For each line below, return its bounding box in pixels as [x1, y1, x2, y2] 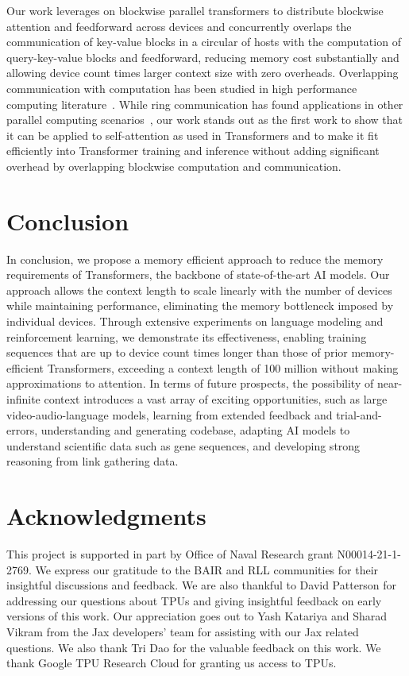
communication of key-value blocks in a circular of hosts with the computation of [6, 33, 401, 50]
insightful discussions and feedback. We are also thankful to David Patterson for [6, 577, 397, 593]
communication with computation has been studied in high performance [6, 79, 357, 96]
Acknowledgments [6, 500, 206, 532]
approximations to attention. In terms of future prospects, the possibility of [6, 375, 374, 392]
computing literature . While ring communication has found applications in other [6, 95, 403, 112]
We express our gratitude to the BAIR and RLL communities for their [35, 561, 379, 577]
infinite [6, 391, 41, 407]
